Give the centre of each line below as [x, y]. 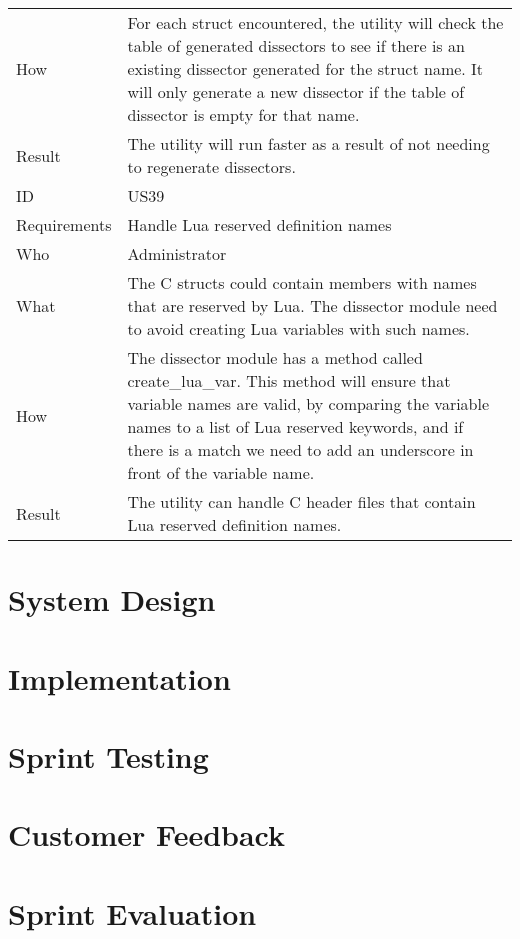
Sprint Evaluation [132, 912]
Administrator [177, 253]
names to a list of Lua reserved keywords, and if [295, 426]
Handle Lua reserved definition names [259, 224]
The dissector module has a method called [275, 357]
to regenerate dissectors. [211, 166]
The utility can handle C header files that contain [301, 501]
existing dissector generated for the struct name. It [305, 68]
